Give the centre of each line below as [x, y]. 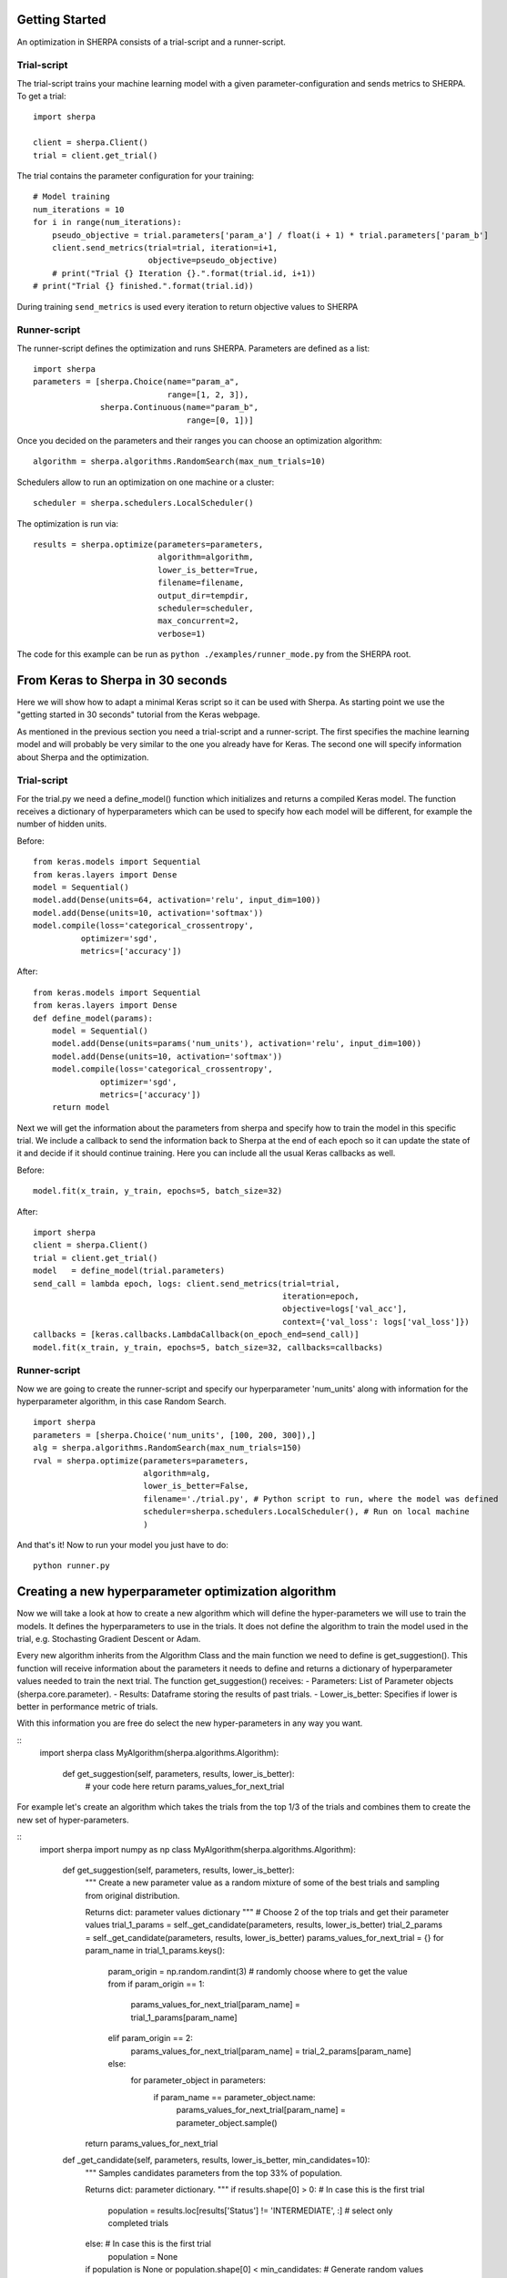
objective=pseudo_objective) [213, 261]
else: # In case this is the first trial [148, 2244]
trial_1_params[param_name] [184, 2017]
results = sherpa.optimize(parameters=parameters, [148, 544]
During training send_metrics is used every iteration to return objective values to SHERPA [188, 306]
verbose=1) [182, 634]
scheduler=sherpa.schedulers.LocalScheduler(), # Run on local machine [306, 1512]
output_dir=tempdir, [203, 595]
